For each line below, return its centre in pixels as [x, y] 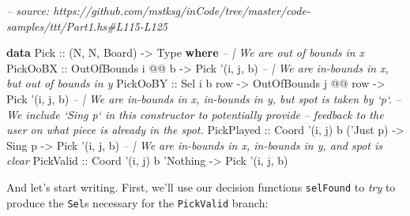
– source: [28, 10]
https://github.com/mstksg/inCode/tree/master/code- [182, 10]
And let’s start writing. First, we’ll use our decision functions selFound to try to [201, 186]
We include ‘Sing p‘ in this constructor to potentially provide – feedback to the [195, 114]
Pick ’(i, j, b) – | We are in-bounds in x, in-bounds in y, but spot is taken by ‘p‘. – [204, 98]
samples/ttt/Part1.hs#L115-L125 [87, 26]
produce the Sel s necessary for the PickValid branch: [137, 202]
